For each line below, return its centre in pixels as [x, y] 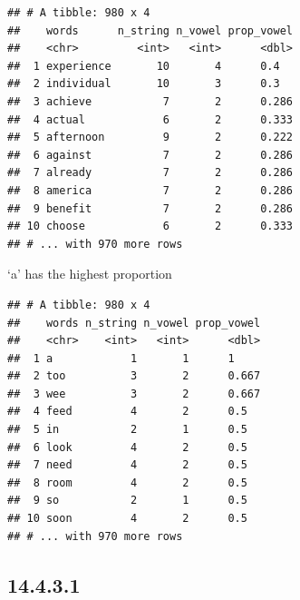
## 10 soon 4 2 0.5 [127, 519]
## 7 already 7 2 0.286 [150, 173]
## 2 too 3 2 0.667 [134, 376]
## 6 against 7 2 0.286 [150, 155]
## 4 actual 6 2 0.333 [150, 119]
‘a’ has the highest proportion [90, 274]
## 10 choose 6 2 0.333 [150, 226]
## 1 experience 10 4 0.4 [144, 66]
